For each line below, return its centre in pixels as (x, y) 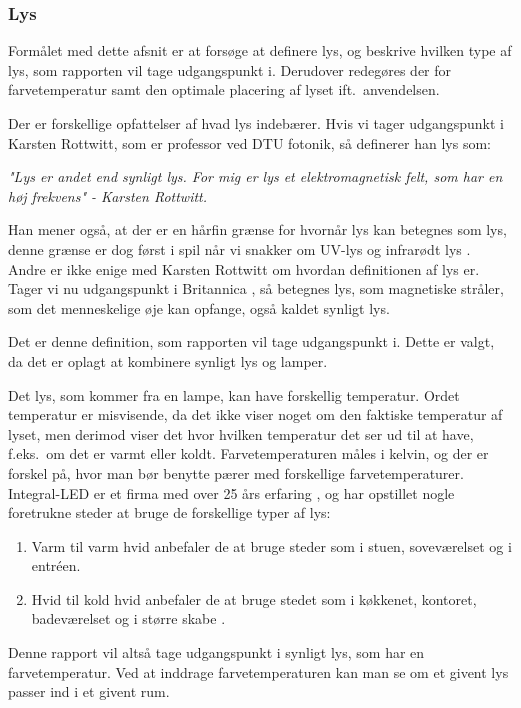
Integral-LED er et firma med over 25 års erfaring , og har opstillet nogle (231, 492)
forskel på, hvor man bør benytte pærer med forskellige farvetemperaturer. (236, 472)
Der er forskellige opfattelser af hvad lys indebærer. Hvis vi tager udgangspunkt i (256, 123)
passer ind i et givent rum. (89, 691)
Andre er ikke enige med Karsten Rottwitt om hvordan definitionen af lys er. (244, 268)
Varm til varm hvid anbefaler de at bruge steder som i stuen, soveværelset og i (271, 545)
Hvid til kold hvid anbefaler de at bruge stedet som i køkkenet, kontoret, (254, 598)
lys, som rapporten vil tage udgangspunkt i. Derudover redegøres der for (230, 69)
